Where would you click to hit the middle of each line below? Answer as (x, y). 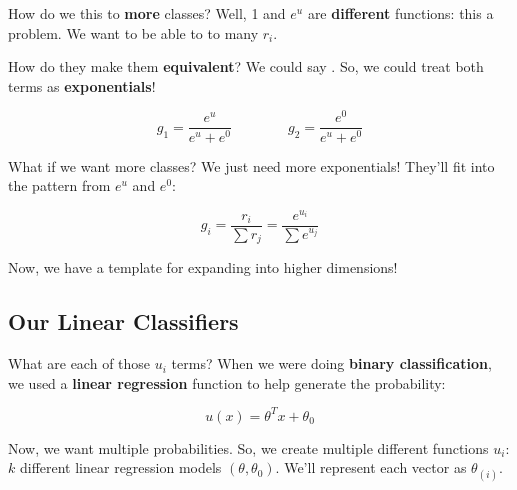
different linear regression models (120, 467)
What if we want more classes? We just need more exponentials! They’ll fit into (251, 165)
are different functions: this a (400, 13)
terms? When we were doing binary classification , (331, 363)
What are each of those (79, 363)
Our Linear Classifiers (123, 321)
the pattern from (59, 185)
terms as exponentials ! (82, 85)
